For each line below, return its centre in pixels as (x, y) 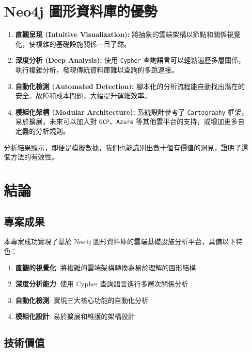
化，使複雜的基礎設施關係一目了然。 (73, 44)
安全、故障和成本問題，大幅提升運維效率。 (83, 96)
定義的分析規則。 (42, 131)
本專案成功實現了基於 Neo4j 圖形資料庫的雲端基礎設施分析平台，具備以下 (120, 241)
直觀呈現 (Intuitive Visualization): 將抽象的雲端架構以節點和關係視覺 (128, 34)
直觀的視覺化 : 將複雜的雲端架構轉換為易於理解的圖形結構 (106, 267)
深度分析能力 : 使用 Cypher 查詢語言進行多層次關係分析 (102, 284)
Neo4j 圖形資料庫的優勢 (81, 11)
